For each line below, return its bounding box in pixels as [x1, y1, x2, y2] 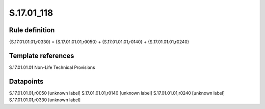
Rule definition [9, 26, 55, 34]
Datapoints [9, 77, 44, 86]
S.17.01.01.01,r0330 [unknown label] [9, 97, 81, 103]
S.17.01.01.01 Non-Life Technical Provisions [9, 64, 95, 70]
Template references [9, 51, 75, 60]
